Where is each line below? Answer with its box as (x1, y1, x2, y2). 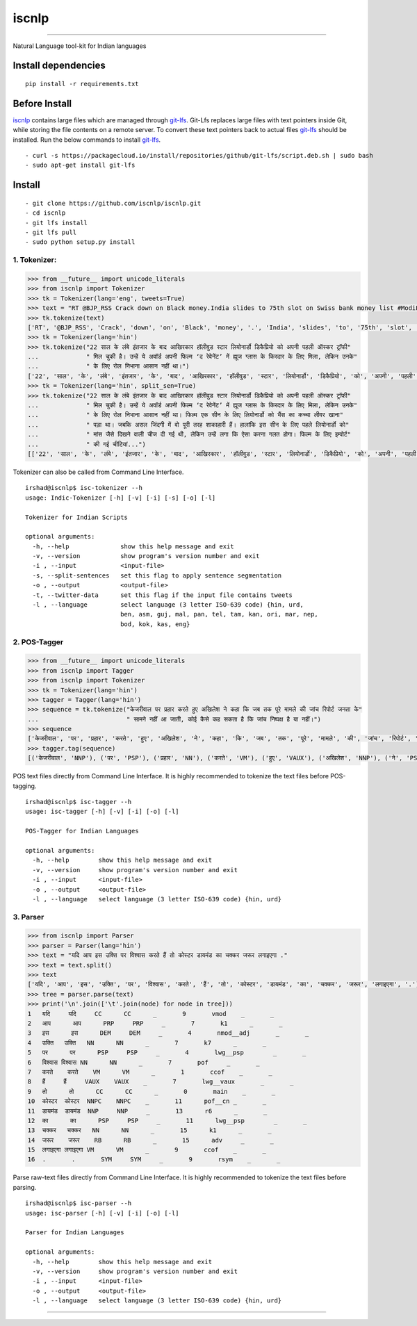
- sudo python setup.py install (25, 238, 136, 246)
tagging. (13, 782, 37, 790)
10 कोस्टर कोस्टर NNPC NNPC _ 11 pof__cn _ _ (27, 1097, 267, 1105)
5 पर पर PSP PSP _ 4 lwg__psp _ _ (27, 1049, 306, 1056)
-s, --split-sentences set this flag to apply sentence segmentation (32, 571, 282, 580)
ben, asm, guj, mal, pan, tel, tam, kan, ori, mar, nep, (120, 610, 319, 619)
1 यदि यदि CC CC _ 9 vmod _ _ (27, 1010, 275, 1017)
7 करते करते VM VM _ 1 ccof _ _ (27, 1067, 272, 1076)
